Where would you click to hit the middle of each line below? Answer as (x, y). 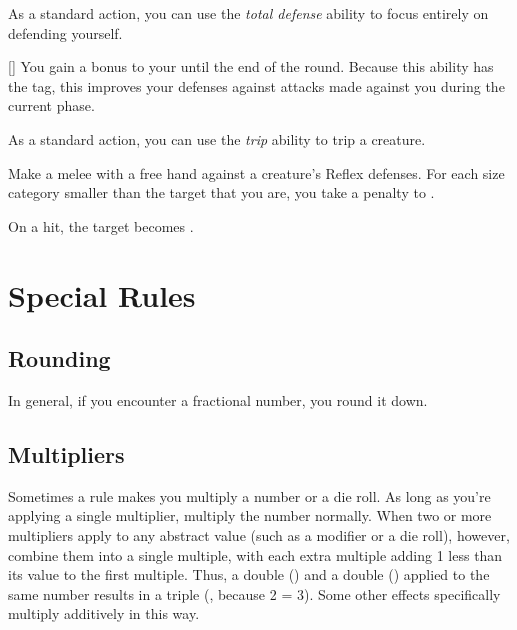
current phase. (51, 105)
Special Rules (102, 294)
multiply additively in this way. (104, 613)
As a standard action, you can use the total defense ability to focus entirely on (248, 13)
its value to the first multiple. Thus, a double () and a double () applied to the (249, 574)
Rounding (59, 358)
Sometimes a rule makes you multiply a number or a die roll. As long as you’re (249, 495)
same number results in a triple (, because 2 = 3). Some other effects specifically (254, 593)
